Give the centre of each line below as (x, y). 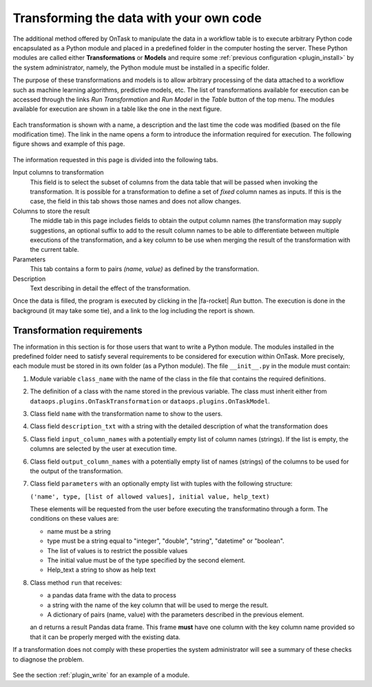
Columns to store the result (51, 211)
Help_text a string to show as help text (102, 570)
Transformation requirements (77, 330)
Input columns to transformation (58, 172)
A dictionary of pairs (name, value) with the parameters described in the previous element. (176, 615)
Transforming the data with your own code (137, 18)
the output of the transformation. (76, 471)
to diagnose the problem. (48, 659)
